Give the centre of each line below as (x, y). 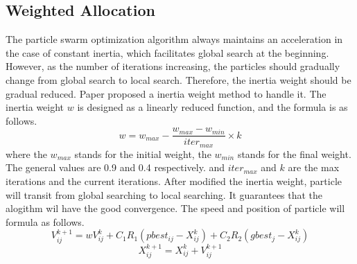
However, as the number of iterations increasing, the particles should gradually (173, 66)
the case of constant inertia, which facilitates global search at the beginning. (167, 52)
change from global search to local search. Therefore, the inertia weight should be (178, 79)
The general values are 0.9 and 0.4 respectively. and (115, 167)
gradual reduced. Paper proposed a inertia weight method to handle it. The (166, 93)
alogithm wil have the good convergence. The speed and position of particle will (175, 208)
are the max (314, 167)
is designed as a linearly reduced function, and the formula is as (212, 107)
